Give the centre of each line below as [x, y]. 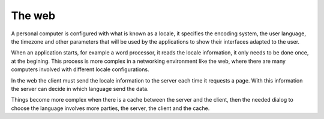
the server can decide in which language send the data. [80, 89]
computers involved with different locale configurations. [80, 69]
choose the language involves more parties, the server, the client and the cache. [110, 108]
